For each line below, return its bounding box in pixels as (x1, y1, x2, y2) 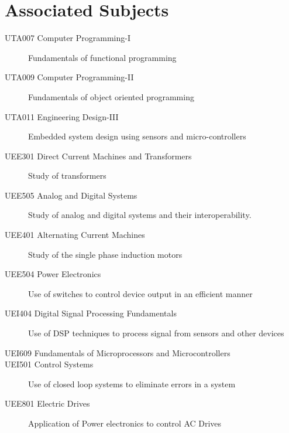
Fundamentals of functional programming (28, 51, 177, 63)
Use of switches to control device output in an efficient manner (28, 287, 253, 299)
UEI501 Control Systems (5, 358, 94, 370)
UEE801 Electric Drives (5, 397, 90, 410)
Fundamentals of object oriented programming (28, 90, 194, 103)
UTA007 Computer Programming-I (5, 32, 130, 44)
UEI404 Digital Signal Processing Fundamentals (5, 307, 177, 319)
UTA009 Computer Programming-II (5, 71, 134, 83)
